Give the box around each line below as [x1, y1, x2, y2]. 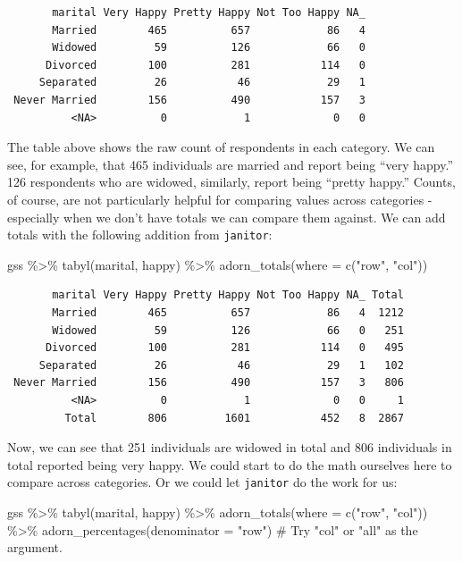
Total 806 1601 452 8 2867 [64, 411, 404, 424]
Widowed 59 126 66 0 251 [52, 323, 404, 337]
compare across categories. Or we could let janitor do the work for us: [7, 473, 398, 491]
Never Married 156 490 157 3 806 [13, 376, 404, 390]
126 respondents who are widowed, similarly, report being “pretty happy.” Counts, [7, 172, 456, 191]
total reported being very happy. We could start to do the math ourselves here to [7, 455, 452, 474]
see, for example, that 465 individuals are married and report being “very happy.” [7, 155, 454, 173]
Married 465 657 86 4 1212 [52, 306, 404, 319]
